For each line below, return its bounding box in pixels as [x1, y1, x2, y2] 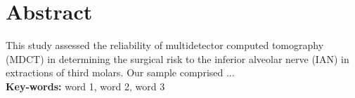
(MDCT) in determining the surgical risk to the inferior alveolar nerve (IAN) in [6, 51, 349, 66]
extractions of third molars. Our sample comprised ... [6, 65, 235, 80]
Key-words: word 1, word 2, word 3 [6, 78, 165, 93]
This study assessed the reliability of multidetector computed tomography [6, 38, 324, 52]
